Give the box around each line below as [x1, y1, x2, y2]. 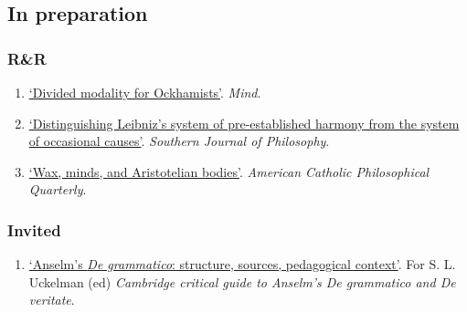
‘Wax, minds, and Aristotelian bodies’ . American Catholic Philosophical [28, 161, 430, 181]
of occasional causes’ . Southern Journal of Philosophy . [28, 131, 330, 151]
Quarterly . [28, 180, 87, 199]
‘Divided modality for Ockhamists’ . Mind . [28, 83, 261, 101]
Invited [7, 218, 61, 241]
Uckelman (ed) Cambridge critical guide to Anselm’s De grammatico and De [28, 272, 456, 291]
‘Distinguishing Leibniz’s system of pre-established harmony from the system [28, 113, 460, 132]
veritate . [28, 290, 75, 309]
